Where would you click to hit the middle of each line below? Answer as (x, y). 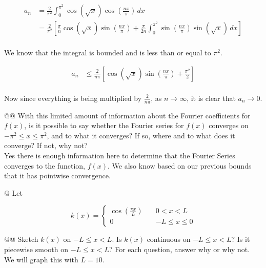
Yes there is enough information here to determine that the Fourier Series (120, 155)
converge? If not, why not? (46, 145)
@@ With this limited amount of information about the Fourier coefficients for (127, 115)
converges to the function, (45, 165)
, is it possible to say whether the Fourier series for (104, 125)
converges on (229, 125)
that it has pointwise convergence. (57, 176)
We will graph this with (41, 259)
